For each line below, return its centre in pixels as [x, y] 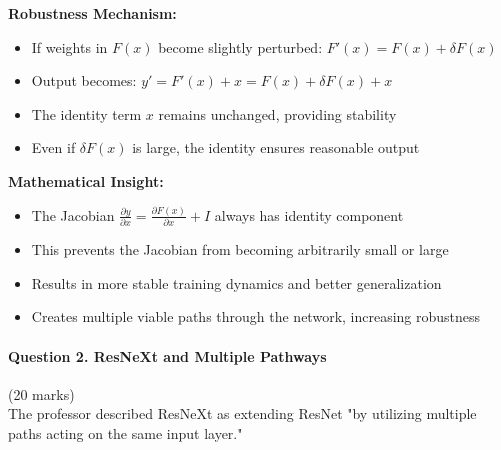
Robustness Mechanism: [92, 13]
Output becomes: [84, 80]
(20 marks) [41, 393]
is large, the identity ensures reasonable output [276, 147]
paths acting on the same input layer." [125, 433]
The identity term [86, 113]
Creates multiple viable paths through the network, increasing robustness [256, 316]
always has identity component [309, 214]
